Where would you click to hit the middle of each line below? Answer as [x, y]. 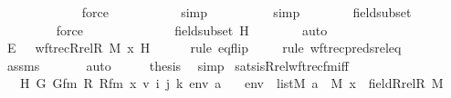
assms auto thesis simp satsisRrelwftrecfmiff [178, 65]
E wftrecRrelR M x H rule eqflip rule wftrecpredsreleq [204, 48]
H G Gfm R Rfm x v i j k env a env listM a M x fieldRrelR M [231, 83]
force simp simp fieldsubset [246, 12]
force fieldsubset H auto [192, 29]
